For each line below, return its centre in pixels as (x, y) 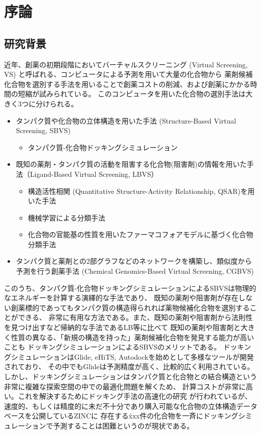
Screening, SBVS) (43, 130)
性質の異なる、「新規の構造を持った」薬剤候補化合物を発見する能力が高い (132, 337)
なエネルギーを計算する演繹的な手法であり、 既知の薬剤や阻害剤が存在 (121, 298)
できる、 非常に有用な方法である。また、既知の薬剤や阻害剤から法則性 (135, 317)
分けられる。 (57, 103)
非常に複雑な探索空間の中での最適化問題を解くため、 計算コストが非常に (125, 386)
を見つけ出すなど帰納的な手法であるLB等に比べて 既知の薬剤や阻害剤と (122, 327)
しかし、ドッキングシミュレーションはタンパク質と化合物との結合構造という (130, 376)
